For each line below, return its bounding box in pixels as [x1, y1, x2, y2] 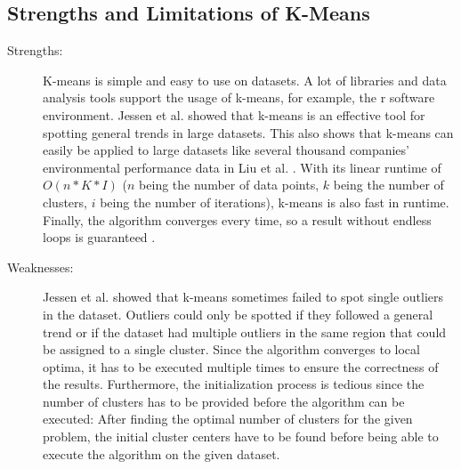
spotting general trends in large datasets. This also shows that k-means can [43, 123, 454, 142]
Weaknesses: [7, 257, 74, 276]
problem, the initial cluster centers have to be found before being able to [43, 427, 439, 446]
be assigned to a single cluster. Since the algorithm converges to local [43, 340, 420, 359]
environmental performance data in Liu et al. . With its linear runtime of [43, 158, 441, 176]
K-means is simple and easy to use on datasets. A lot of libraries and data [43, 70, 447, 89]
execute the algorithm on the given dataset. [43, 444, 280, 463]
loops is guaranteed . [43, 228, 156, 247]
